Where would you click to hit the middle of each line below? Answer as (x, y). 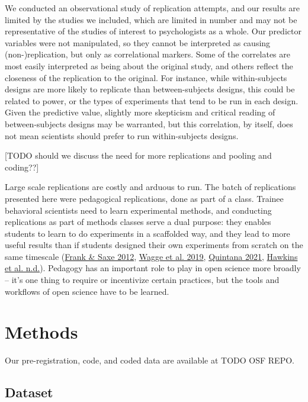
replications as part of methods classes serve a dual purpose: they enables (138, 222)
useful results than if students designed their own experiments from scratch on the (154, 245)
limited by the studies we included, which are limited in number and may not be (151, 19)
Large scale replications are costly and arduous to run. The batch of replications (150, 187)
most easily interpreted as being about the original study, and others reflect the (149, 65)
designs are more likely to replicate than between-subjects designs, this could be (150, 89)
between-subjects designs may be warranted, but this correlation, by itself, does (149, 123)
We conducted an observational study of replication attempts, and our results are (152, 8)
